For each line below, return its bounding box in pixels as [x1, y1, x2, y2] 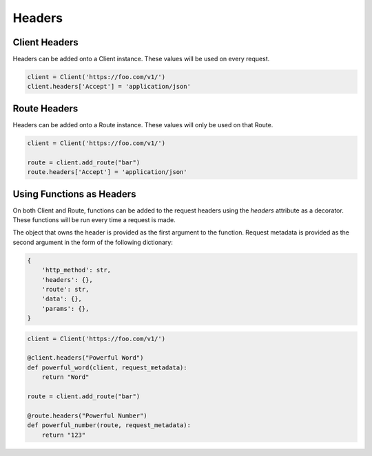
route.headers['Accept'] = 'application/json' [27, 169, 187, 176]
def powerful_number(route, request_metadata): [27, 422, 191, 429]
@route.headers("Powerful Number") [27, 411, 147, 420]
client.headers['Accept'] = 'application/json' [27, 83, 191, 91]
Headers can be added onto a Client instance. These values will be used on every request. [12, 55, 270, 63]
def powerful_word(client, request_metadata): [27, 363, 187, 371]
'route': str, [41, 285, 90, 293]
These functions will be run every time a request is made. [12, 215, 176, 224]
